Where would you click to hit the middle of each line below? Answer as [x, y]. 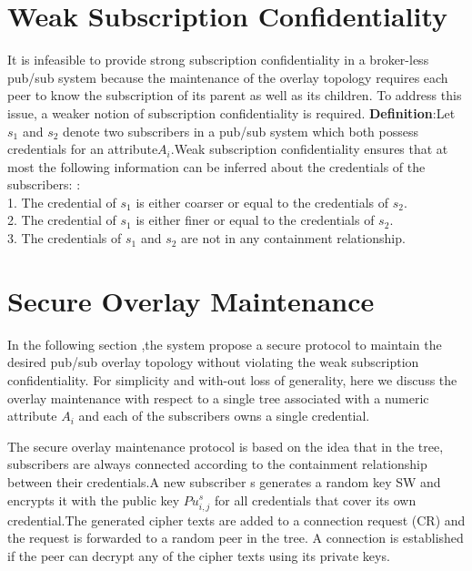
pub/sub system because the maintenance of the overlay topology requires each [228, 77]
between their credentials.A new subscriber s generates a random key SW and [224, 481]
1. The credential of [62, 202]
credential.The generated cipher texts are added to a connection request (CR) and [236, 520]
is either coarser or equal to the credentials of [262, 202]
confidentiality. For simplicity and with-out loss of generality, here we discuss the [232, 379]
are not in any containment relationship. [293, 238]
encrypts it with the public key [94, 500]
